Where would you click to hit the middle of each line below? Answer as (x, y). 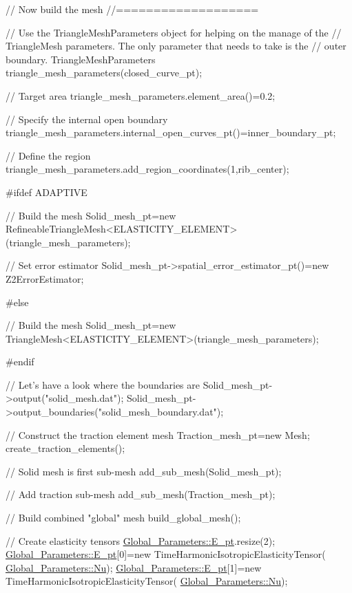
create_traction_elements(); (65, 448)
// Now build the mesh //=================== (132, 9)
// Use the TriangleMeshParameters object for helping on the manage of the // (174, 32)
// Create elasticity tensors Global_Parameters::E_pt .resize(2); (141, 540)
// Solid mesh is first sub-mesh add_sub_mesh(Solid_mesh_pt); (144, 471)
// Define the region (48, 155)
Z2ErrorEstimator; (45, 278)
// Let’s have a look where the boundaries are (103, 384)
